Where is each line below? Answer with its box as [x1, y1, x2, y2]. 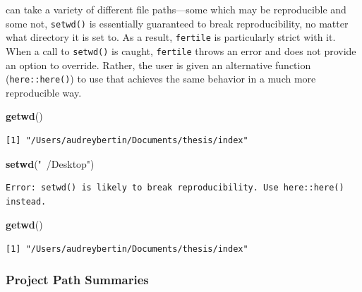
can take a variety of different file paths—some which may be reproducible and [6, 2, 346, 16]
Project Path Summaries [6, 271, 149, 288]
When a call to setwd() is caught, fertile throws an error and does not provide [6, 43, 356, 58]
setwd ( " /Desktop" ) [6, 156, 95, 171]
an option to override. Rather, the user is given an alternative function [6, 57, 311, 72]
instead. [6, 196, 47, 207]
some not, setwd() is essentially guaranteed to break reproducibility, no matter [6, 16, 349, 30]
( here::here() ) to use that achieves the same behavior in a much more [6, 71, 316, 86]
